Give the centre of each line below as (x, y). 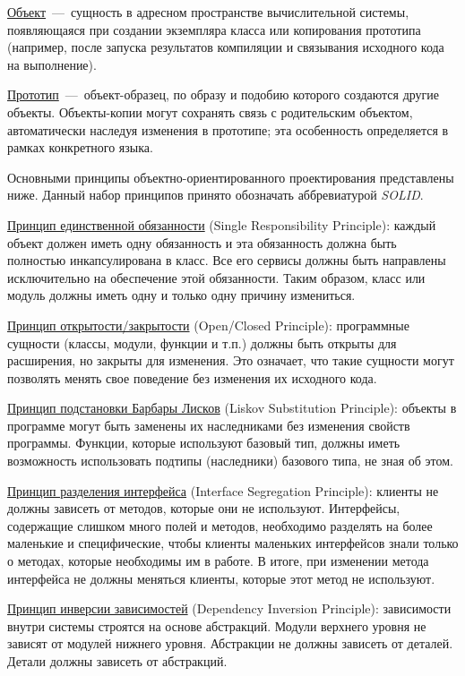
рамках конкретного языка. (80, 147)
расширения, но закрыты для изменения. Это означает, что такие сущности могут (231, 360)
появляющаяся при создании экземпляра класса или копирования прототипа (214, 29)
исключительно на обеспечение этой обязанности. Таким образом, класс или (216, 277)
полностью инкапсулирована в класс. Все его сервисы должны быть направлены (227, 260)
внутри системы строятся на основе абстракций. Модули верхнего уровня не (217, 625)
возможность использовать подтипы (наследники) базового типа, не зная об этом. (230, 461)
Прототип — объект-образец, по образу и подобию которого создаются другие (224, 94)
